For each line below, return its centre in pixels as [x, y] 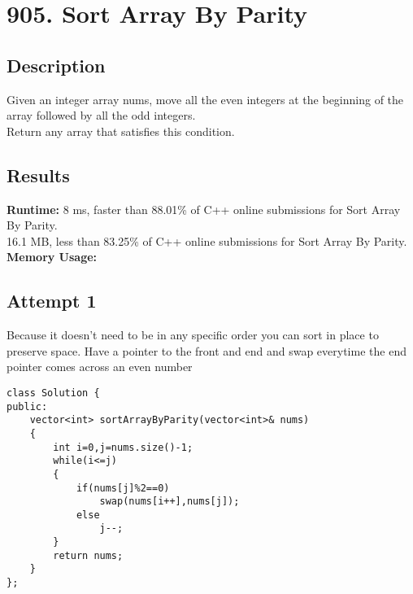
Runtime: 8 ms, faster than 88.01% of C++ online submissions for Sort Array [204, 209]
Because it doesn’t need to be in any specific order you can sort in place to [193, 335]
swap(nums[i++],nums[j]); [170, 502]
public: [27, 406]
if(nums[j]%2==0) [123, 488]
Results [38, 175]
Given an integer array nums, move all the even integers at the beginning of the [205, 99]
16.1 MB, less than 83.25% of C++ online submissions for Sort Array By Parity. [207, 240]
